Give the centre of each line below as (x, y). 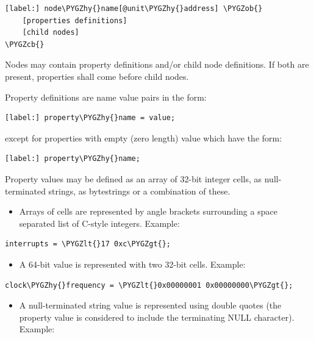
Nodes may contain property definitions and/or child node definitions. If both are (157, 64)
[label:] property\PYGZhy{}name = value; (90, 118)
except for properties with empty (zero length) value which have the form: (144, 137)
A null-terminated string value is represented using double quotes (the (150, 305)
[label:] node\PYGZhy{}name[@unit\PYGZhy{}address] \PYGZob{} (134, 9)
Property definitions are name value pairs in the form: (106, 97)
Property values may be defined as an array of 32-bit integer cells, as (134, 178)
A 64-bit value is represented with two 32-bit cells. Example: (132, 264)
